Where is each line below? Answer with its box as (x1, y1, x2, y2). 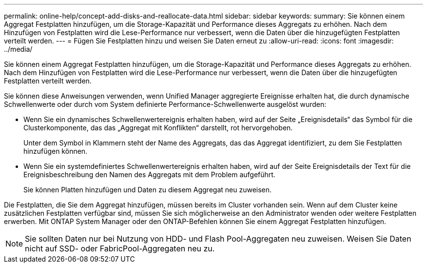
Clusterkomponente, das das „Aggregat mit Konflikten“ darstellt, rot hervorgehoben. (23, 123, 293, 132)
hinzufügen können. (23, 147, 88, 155)
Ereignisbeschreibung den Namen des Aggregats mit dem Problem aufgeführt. (23, 170, 275, 179)
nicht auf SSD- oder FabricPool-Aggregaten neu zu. (25, 244, 215, 253)
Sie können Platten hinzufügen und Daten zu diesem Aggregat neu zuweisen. (23, 185, 272, 194)
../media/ (4, 45, 33, 53)
